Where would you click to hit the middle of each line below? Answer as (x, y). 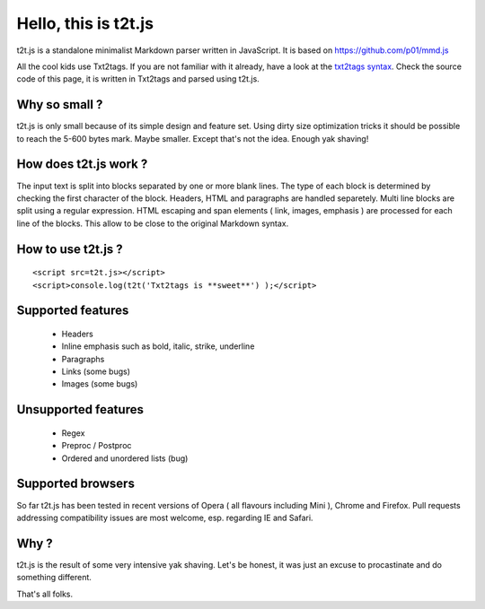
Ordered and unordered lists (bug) (125, 458)
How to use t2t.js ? (70, 249)
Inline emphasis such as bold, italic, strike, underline (158, 346)
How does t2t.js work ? (82, 165)
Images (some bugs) (100, 384)
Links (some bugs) (96, 371)
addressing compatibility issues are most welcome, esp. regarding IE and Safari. (165, 518)
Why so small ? (60, 104)
